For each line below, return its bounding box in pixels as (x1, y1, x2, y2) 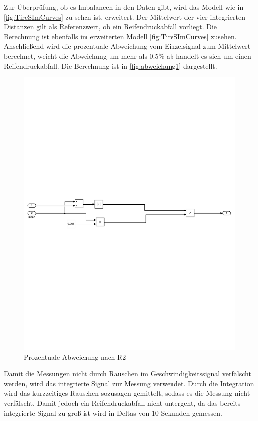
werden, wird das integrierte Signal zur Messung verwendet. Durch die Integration (4, 378, 254, 388)
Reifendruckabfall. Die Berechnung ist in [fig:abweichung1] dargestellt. (4, 60, 217, 70)
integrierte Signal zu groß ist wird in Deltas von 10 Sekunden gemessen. (4, 407, 222, 418)
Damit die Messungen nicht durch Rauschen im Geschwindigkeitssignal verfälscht (4, 368, 251, 379)
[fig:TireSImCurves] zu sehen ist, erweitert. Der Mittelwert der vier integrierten (4, 11, 245, 22)
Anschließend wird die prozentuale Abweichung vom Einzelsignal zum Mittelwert (4, 41, 251, 51)
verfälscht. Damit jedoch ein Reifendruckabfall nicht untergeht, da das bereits (4, 398, 241, 408)
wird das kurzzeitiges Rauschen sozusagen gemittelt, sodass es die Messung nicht (4, 388, 250, 398)
